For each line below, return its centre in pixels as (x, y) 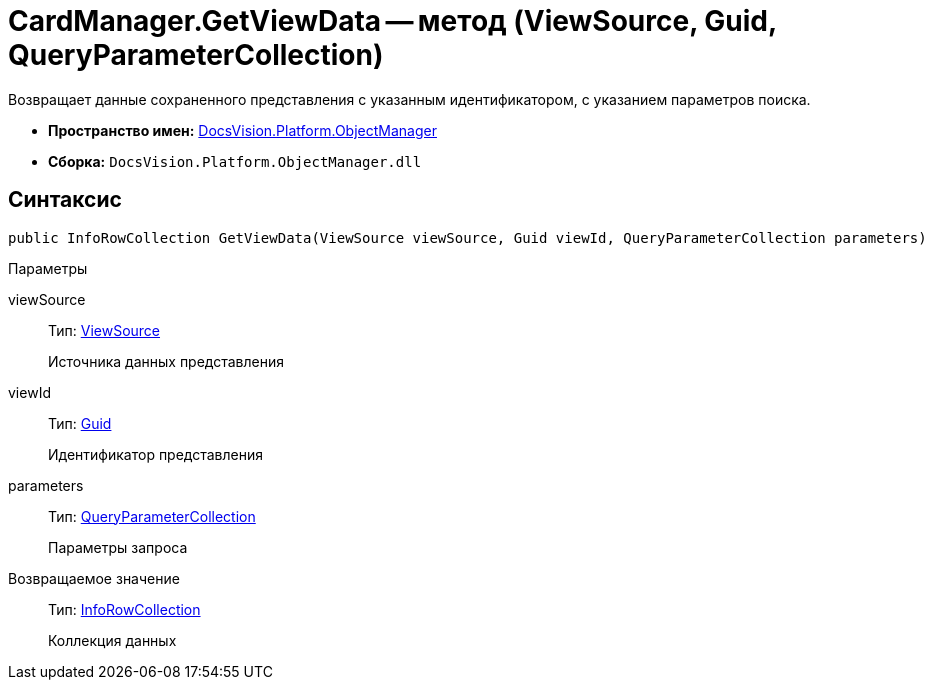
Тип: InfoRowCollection (124, 609)
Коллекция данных (112, 640)
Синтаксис (65, 200)
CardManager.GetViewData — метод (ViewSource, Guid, (392, 21)
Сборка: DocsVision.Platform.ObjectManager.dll (235, 161)
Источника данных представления (166, 361)
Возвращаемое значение (94, 578)
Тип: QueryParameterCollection (152, 516)
